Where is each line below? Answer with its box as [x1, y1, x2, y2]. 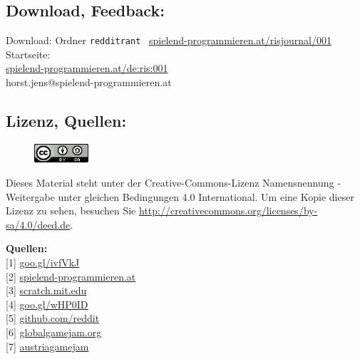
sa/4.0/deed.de [6, 217, 71, 231]
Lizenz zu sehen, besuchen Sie [6, 203, 136, 218]
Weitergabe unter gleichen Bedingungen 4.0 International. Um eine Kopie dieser [6, 189, 354, 204]
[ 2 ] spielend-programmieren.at [6, 269, 136, 283]
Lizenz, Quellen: [6, 110, 127, 132]
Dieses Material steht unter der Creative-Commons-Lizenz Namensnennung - [6, 175, 341, 190]
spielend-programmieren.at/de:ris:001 [6, 61, 168, 76]
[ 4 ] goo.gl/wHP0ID [6, 296, 88, 311]
